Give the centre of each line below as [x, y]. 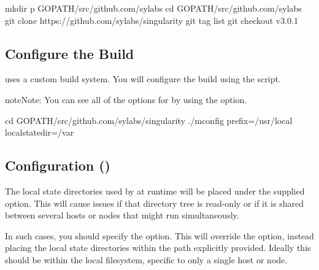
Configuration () [58, 165]
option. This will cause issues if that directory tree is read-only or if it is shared [154, 203]
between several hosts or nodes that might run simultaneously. [122, 215]
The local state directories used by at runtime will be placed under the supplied [155, 191]
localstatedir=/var [40, 132]
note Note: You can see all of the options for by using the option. [126, 99]
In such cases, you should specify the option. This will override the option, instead [159, 235]
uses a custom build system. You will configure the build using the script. [143, 79]
